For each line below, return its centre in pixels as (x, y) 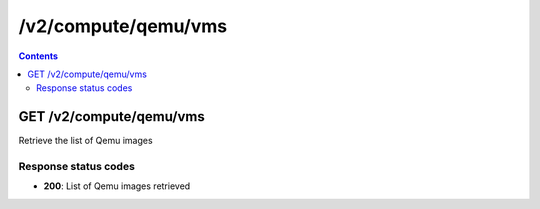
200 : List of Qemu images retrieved (117, 186)
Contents (38, 56)
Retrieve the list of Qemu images (86, 141)
